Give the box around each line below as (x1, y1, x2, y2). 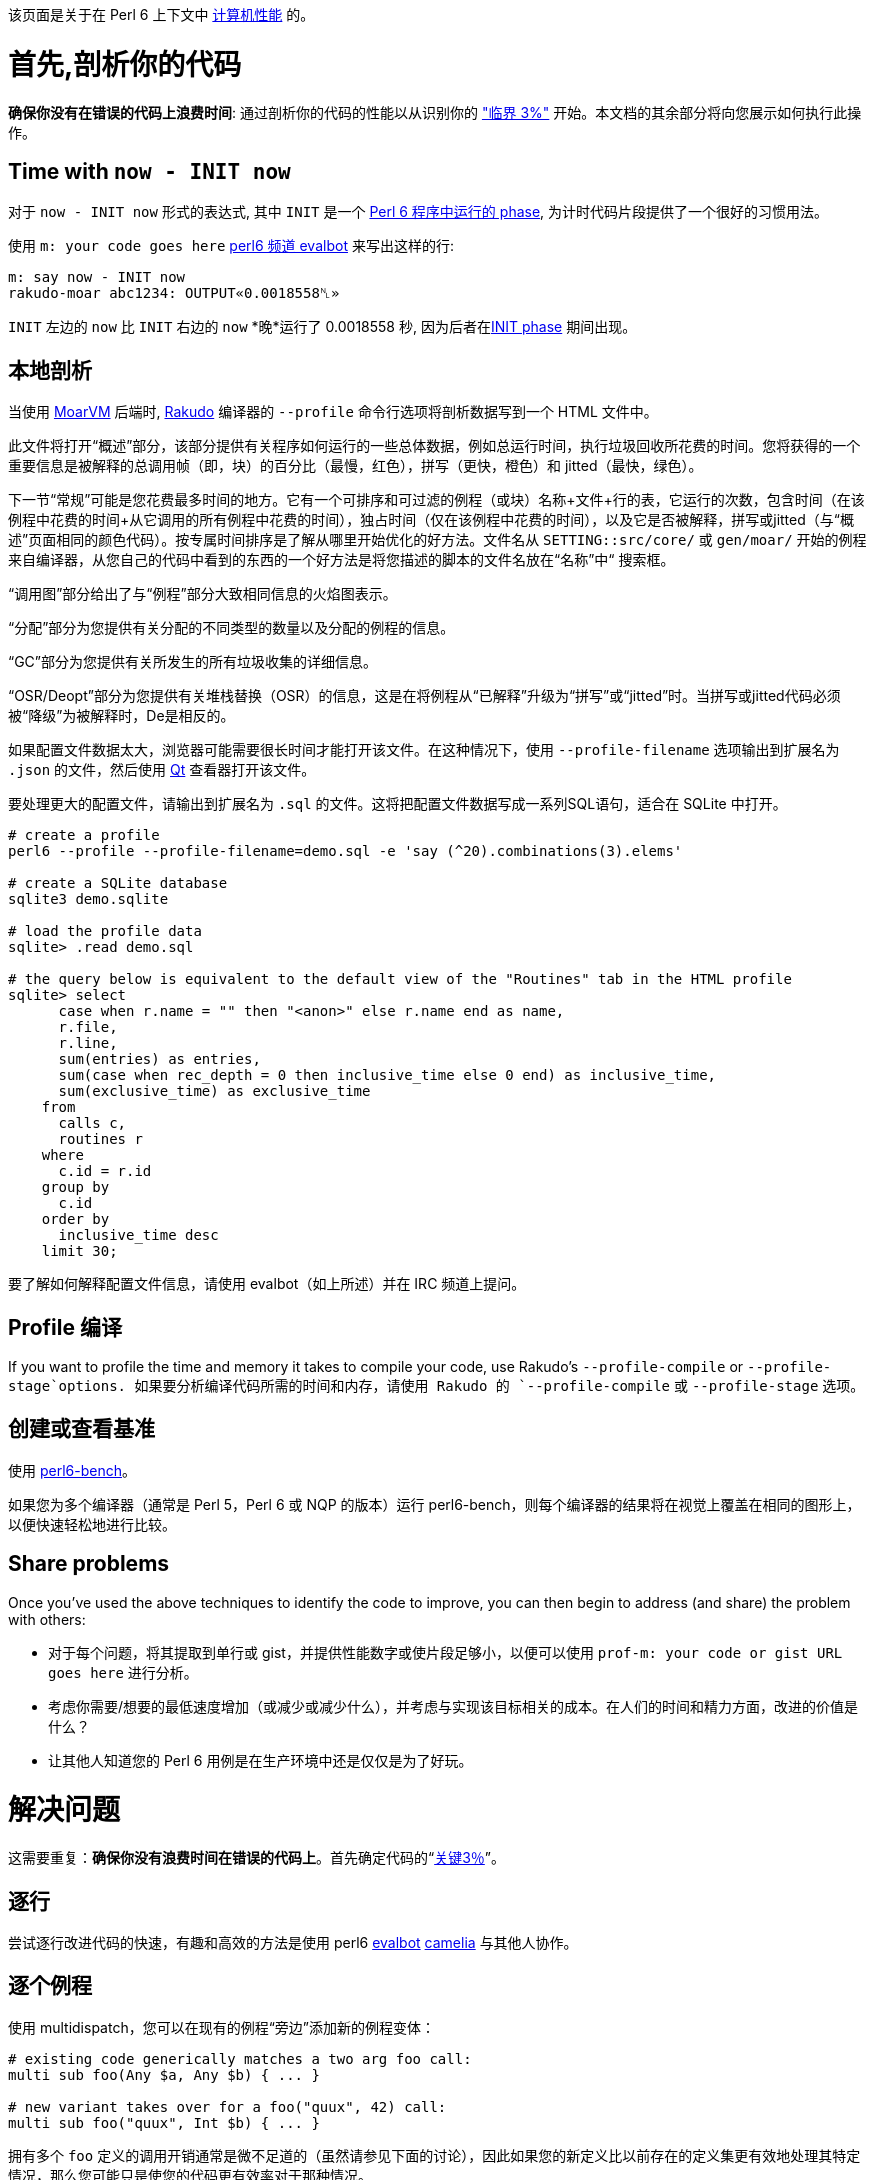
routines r (58, 1131, 143, 1148)
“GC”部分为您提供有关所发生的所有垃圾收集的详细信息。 (8, 653, 378, 671)
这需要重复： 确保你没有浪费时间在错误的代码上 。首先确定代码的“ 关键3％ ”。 (8, 1849, 505, 1867)
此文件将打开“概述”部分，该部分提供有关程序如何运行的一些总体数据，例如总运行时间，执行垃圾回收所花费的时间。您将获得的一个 (8, 437, 861, 455)
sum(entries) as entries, (58, 1051, 261, 1068)
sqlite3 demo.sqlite (8, 891, 169, 908)
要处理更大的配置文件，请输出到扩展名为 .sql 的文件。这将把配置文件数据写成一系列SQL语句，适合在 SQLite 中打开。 (8, 795, 787, 813)
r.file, (58, 1019, 118, 1036)
